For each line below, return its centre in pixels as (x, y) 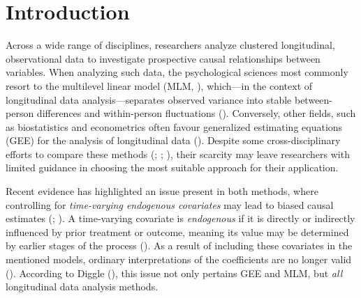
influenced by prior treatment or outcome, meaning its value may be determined (177, 232)
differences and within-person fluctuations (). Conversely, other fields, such (196, 113)
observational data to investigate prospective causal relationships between (163, 58)
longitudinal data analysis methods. (82, 287)
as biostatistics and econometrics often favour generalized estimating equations (174, 126)
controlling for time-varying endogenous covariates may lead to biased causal (170, 204)
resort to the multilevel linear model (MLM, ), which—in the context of (159, 85)
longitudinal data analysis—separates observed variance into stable (149, 99)
